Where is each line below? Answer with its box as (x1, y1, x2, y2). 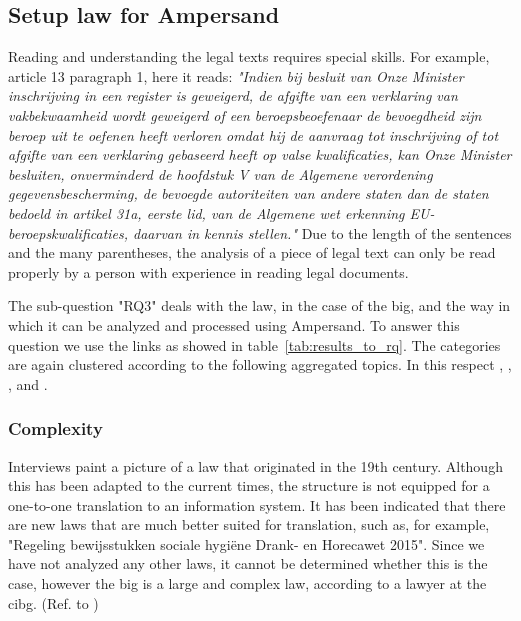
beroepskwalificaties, (8, 222, 129, 243)
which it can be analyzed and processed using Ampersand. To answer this (8, 314, 460, 335)
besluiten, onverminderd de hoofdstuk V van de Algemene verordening (8, 163, 433, 184)
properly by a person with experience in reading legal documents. (8, 261, 409, 282)
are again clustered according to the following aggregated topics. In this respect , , (8, 354, 512, 375)
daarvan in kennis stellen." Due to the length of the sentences (133, 222, 512, 243)
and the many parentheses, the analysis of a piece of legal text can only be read (8, 242, 496, 263)
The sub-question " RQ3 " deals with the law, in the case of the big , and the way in (8, 295, 511, 316)
